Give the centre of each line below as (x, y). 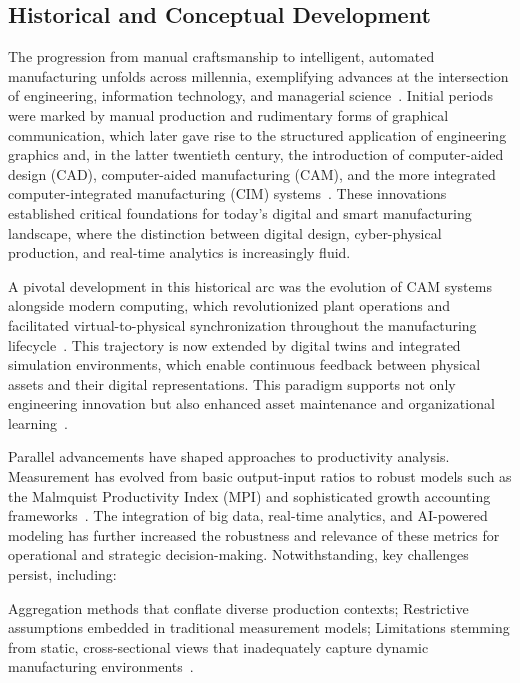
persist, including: (62, 574)
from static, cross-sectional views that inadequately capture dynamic (218, 646)
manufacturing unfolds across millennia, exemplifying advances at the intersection (258, 75)
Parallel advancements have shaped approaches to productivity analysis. (229, 456)
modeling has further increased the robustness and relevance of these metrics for (254, 534)
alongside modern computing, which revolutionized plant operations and (229, 305)
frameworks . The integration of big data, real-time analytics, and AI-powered (248, 515)
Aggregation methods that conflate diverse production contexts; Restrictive (238, 607)
